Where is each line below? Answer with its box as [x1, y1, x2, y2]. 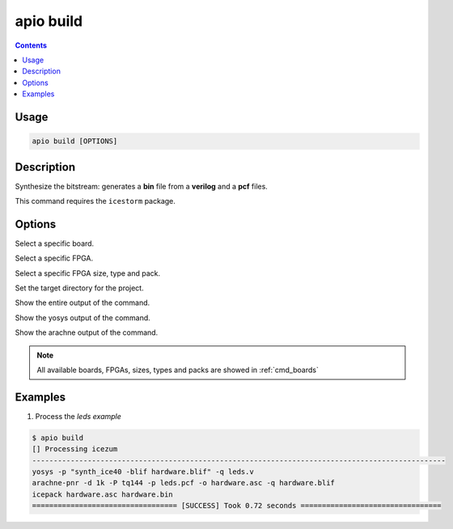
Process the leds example [35, 411, 121, 421]
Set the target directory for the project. [15, 283, 145, 293]
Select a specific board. [15, 239, 95, 248]
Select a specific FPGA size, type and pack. [15, 268, 161, 278]
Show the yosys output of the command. [15, 312, 151, 323]
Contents [15, 40, 48, 50]
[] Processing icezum [32, 445, 118, 454]
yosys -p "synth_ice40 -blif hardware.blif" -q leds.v [32, 468, 254, 476]
